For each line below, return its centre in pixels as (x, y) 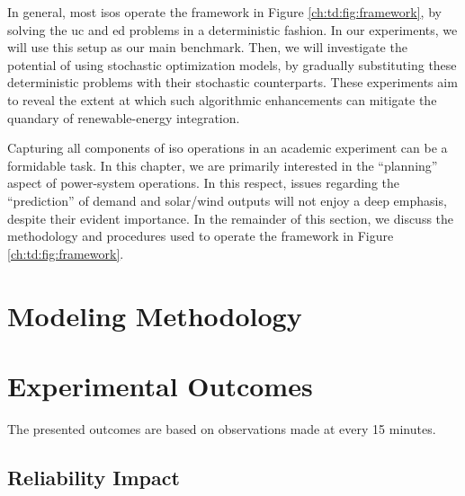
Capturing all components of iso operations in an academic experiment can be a (228, 148)
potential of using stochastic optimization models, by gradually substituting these (232, 64)
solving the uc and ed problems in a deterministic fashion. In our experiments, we (232, 29)
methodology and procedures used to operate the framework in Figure (201, 236)
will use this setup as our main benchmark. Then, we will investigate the (207, 47)
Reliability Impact (94, 477)
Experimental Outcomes (160, 385)
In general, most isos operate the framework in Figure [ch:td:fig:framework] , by (224, 12)
